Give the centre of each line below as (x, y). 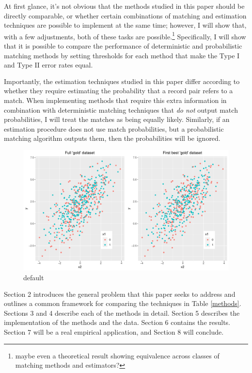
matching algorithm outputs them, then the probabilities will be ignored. (112, 138)
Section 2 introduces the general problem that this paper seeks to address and (120, 294)
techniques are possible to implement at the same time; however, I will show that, (125, 25)
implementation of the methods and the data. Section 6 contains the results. (117, 322)
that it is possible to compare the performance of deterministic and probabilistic (123, 46)
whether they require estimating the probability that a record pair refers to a (118, 91)
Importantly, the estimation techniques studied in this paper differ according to (122, 81)
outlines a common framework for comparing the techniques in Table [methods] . (123, 303)
